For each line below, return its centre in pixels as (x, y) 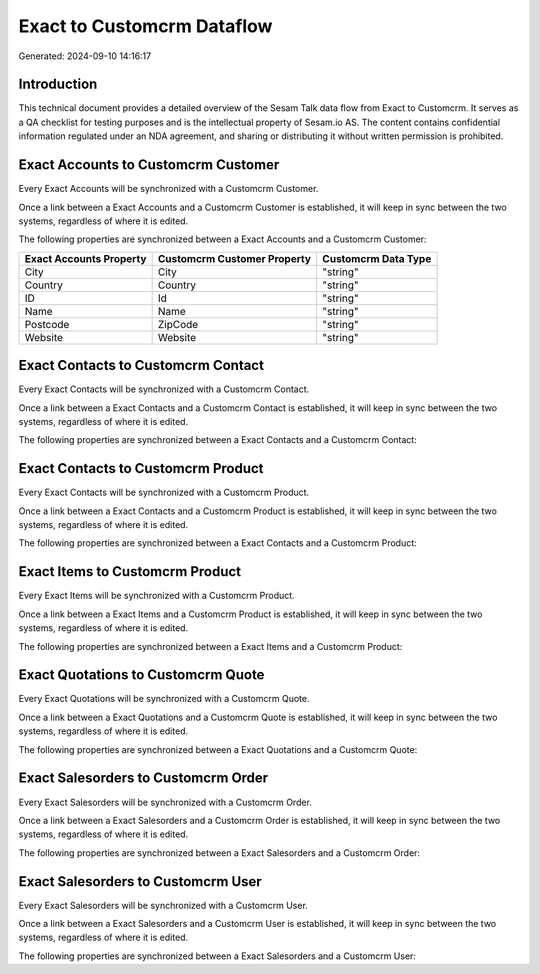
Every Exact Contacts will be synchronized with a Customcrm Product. (164, 492)
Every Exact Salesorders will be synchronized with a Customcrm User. (163, 905)
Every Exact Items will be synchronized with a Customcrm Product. (156, 596)
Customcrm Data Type (376, 258)
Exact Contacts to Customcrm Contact (141, 365)
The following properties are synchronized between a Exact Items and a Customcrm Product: (210, 646)
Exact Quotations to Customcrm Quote (141, 675)
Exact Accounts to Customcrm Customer (149, 165)
